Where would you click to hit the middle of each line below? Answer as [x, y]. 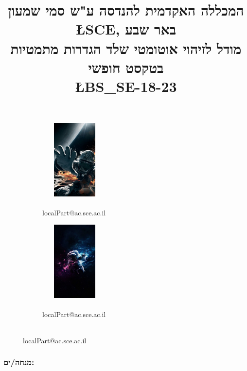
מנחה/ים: [19, 362]
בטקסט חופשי [126, 67]
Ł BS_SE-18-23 [126, 86]
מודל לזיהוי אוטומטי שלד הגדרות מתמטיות [126, 48]
